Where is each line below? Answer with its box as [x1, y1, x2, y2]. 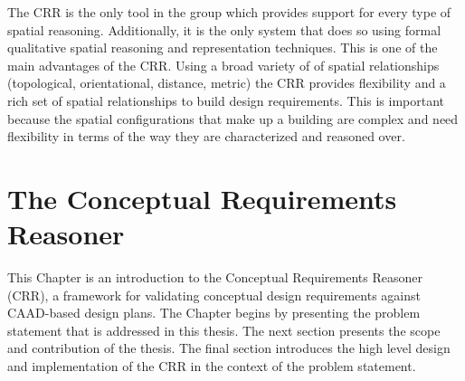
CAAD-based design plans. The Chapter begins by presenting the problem [7, 303, 421, 322]
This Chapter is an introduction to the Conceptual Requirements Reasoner [7, 268, 422, 287]
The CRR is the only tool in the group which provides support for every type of [7, 3, 451, 21]
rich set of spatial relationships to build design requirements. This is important [7, 90, 445, 110]
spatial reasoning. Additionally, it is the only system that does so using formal [7, 20, 441, 39]
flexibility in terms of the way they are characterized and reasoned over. [7, 127, 405, 146]
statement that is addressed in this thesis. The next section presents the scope [7, 320, 441, 339]
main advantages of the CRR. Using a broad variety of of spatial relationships [7, 55, 440, 74]
